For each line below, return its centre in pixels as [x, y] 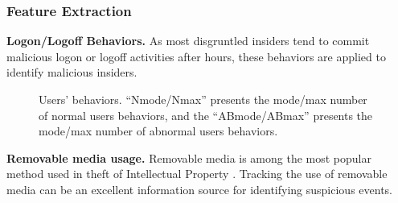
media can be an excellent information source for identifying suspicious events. [200, 189]
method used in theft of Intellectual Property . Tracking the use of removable [197, 174]
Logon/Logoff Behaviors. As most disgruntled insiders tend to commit [188, 41]
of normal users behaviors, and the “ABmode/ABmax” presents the [206, 115]
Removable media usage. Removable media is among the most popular [189, 157]
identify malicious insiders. [72, 72]
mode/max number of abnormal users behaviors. [158, 131]
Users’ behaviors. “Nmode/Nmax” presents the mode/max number [203, 99]
